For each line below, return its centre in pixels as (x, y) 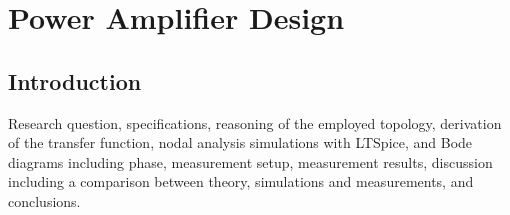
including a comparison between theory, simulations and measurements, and (241, 181)
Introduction (75, 80)
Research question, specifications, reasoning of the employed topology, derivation (255, 122)
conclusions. (44, 200)
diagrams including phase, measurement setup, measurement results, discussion (250, 161)
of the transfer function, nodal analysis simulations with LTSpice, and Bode (240, 142)
